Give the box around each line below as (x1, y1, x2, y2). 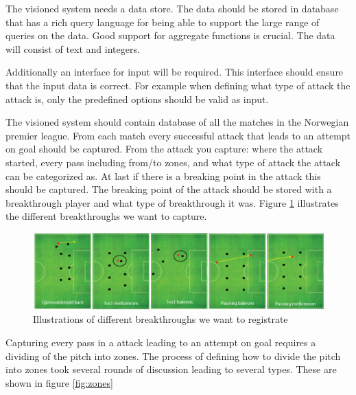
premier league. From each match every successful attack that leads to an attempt (5, 128, 351, 142)
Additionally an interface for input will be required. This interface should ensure (5, 65, 344, 79)
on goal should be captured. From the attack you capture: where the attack (5, 142, 323, 156)
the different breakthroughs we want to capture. (5, 209, 207, 223)
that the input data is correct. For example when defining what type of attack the (5, 78, 351, 92)
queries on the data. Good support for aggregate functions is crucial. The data (5, 28, 335, 43)
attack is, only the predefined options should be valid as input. (5, 91, 269, 106)
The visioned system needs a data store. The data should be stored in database (5, 1, 339, 15)
